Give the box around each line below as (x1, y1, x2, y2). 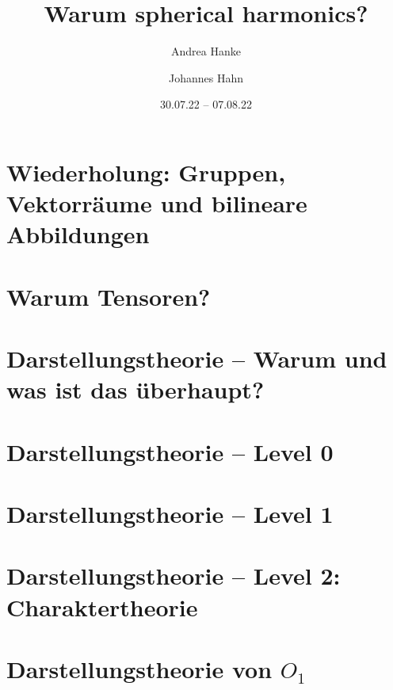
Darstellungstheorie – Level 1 (6, 497, 334, 529)
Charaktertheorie (6, 590, 198, 623)
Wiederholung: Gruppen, (6, 155, 286, 188)
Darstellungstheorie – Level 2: (6, 559, 341, 592)
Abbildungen (6, 218, 150, 250)
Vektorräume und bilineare (6, 187, 307, 219)
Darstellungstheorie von (6, 652, 273, 684)
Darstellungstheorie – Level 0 (6, 435, 334, 467)
